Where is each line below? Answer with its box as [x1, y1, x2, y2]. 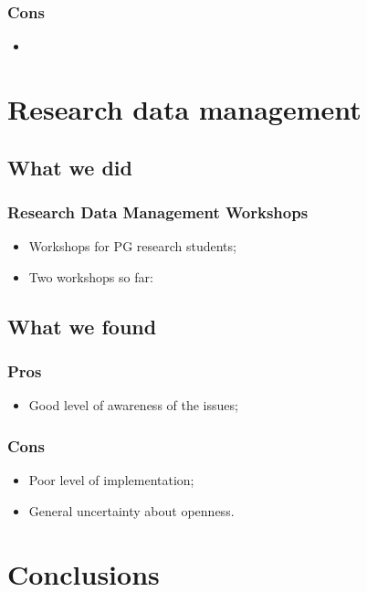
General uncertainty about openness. [28, 501, 235, 520]
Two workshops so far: [28, 267, 153, 286]
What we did [7, 153, 132, 181]
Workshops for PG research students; [28, 237, 236, 256]
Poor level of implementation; [28, 470, 194, 490]
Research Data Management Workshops [7, 200, 309, 223]
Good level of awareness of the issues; [28, 396, 238, 415]
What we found [7, 312, 157, 340]
